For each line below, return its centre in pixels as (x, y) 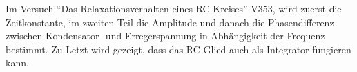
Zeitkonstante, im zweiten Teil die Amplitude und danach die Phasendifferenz (170, 22)
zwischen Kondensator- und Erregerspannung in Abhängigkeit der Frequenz (165, 36)
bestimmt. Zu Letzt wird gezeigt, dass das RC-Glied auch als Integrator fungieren (178, 49)
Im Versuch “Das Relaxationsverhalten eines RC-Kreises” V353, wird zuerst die (174, 8)
